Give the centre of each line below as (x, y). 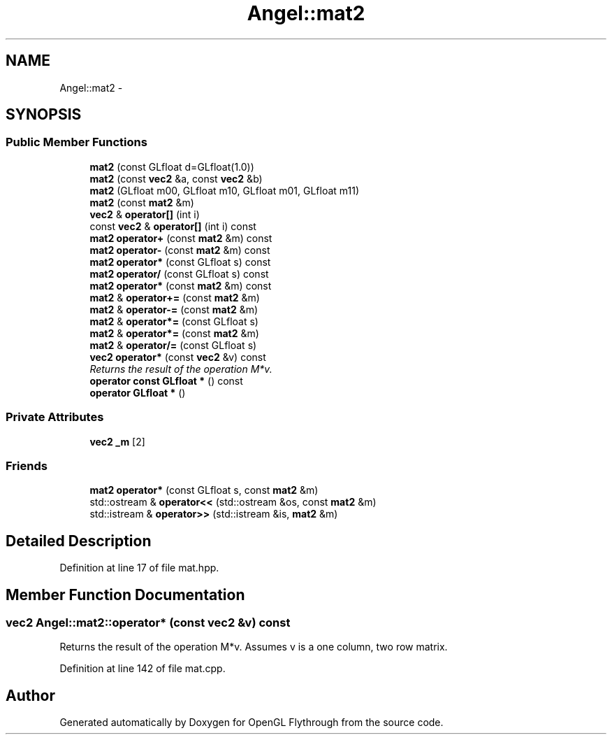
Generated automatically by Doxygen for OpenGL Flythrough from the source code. (252, 723)
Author (30, 695)
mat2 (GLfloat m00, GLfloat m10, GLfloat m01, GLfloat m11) (225, 190)
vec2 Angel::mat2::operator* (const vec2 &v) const (148, 622)
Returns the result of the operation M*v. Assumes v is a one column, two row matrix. (254, 647)
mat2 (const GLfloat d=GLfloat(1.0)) (172, 166)
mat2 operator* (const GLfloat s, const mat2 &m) (204, 490)
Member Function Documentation (125, 595)
